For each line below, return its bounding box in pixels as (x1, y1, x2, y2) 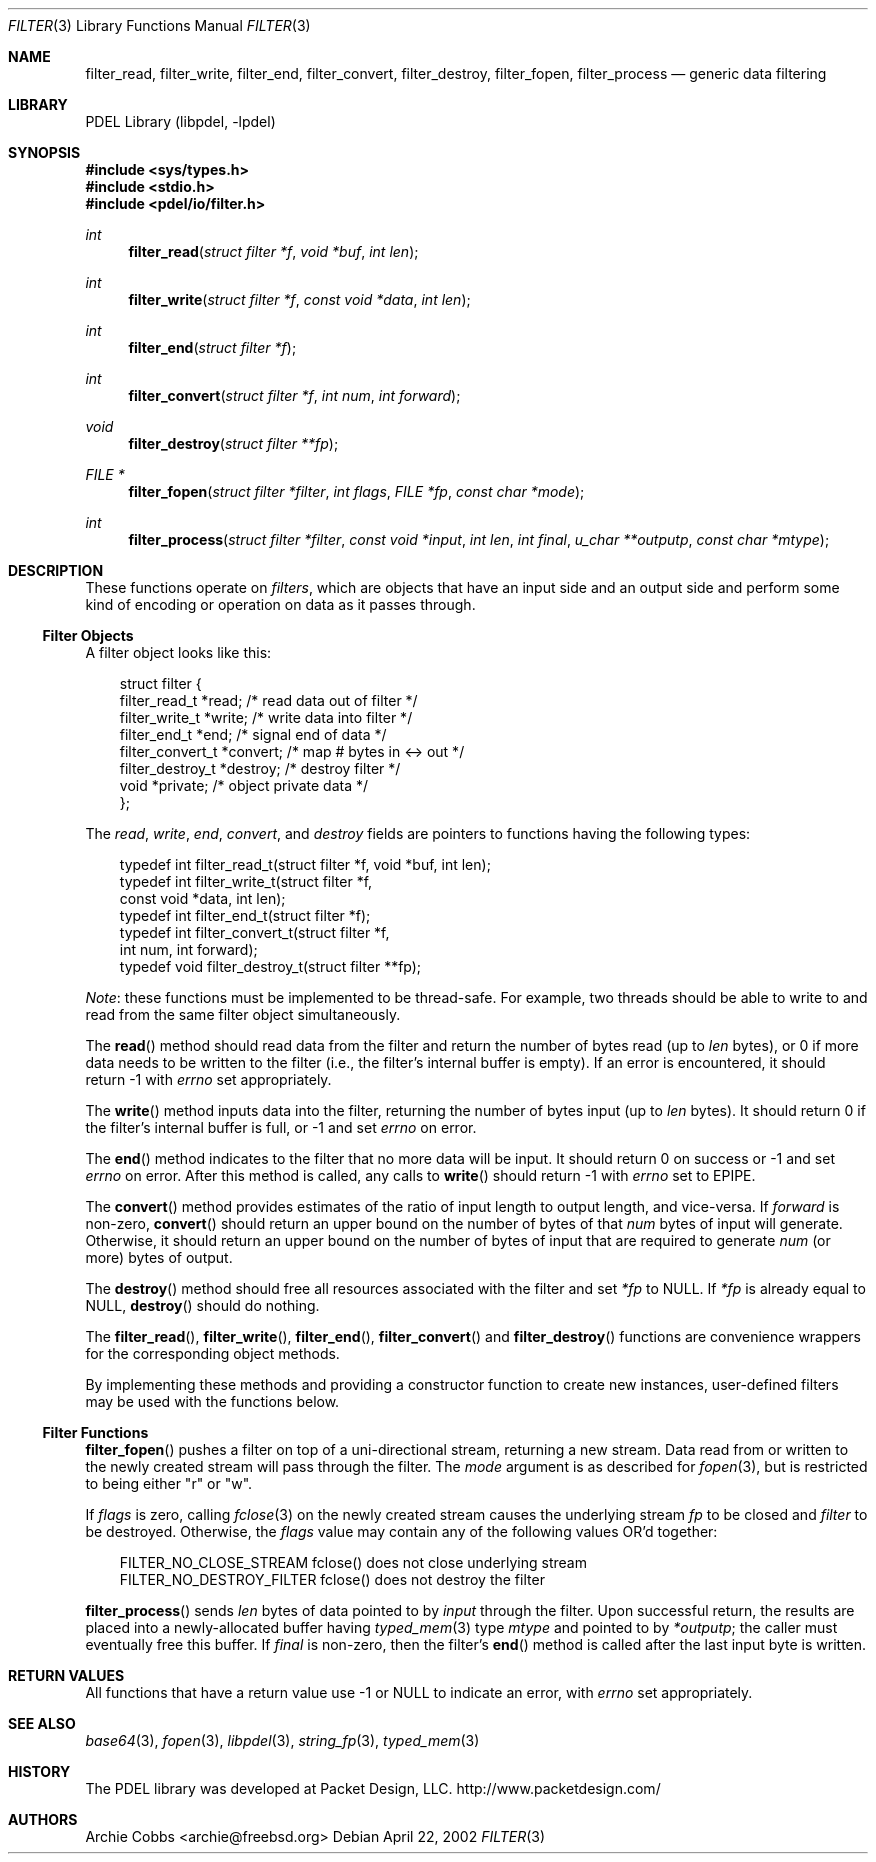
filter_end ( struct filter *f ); (128, 339, 297, 356)
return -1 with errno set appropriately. (85, 1071, 332, 1088)
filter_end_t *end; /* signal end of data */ (119, 726, 387, 743)
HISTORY (8, 1763, 71, 1780)
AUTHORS (8, 1811, 78, 1828)
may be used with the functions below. (85, 1393, 340, 1410)
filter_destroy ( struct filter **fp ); (128, 435, 339, 452)
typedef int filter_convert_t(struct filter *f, (119, 924, 390, 941)
